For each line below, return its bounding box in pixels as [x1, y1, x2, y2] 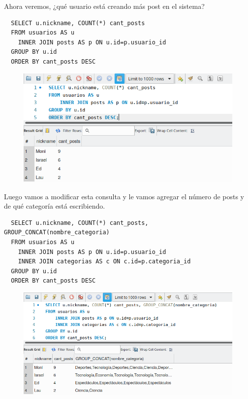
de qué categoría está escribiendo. [4, 201, 105, 211]
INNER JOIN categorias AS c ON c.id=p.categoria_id [18, 258, 191, 265]
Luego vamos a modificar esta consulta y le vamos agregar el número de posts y [4, 191, 245, 201]
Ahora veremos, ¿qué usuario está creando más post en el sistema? [4, 1, 205, 11]
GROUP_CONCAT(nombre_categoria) [4, 229, 110, 236]
